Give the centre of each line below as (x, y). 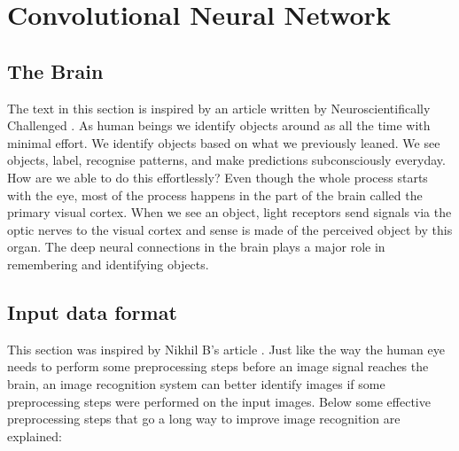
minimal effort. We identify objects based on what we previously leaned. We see (224, 142)
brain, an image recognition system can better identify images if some (196, 383)
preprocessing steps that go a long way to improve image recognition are (204, 419)
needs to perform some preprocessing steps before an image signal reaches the (218, 366)
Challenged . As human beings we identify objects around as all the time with (219, 125)
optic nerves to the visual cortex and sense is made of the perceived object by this (230, 229)
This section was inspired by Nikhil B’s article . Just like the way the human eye (226, 349)
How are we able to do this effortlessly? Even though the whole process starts (218, 177)
